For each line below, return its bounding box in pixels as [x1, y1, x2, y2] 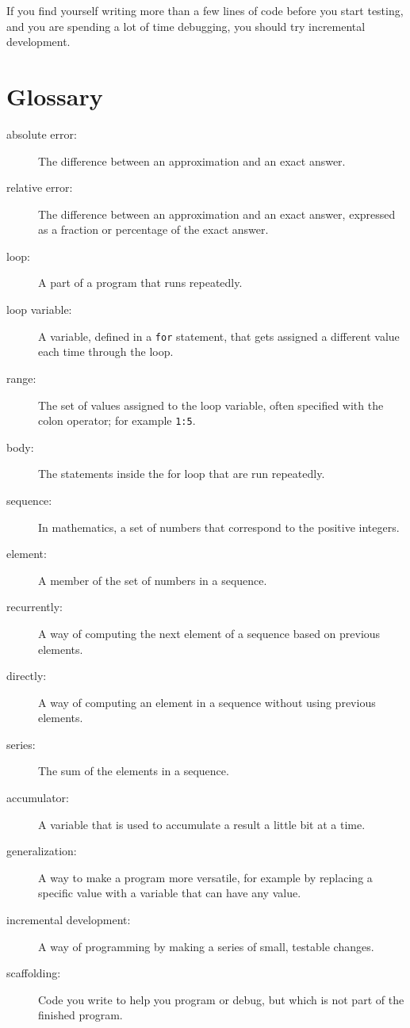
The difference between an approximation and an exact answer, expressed [38, 205, 396, 222]
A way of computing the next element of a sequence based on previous [38, 625, 381, 641]
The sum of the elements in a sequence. [38, 762, 229, 779]
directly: [6, 667, 47, 684]
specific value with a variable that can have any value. [38, 885, 301, 901]
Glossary [6, 79, 103, 112]
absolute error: [6, 125, 77, 142]
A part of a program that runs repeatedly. [38, 274, 243, 291]
